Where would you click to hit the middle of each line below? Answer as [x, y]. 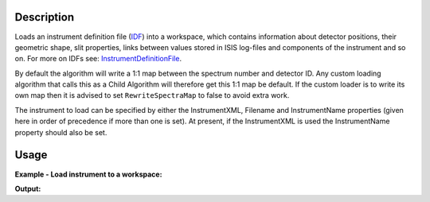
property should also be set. [61, 132]
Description [45, 17]
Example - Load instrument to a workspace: [88, 174]
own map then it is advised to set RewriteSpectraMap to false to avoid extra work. [152, 95]
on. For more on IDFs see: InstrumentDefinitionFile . [98, 59]
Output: [28, 188]
